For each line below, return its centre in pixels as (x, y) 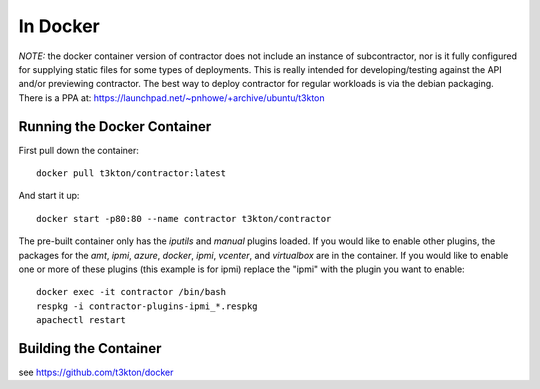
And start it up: (49, 196)
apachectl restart (81, 320)
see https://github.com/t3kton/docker (96, 372)
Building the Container (90, 348)
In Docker (59, 26)
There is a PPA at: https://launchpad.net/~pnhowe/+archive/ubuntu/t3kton (171, 97)
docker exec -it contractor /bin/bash (131, 292)
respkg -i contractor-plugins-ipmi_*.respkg (147, 306)
